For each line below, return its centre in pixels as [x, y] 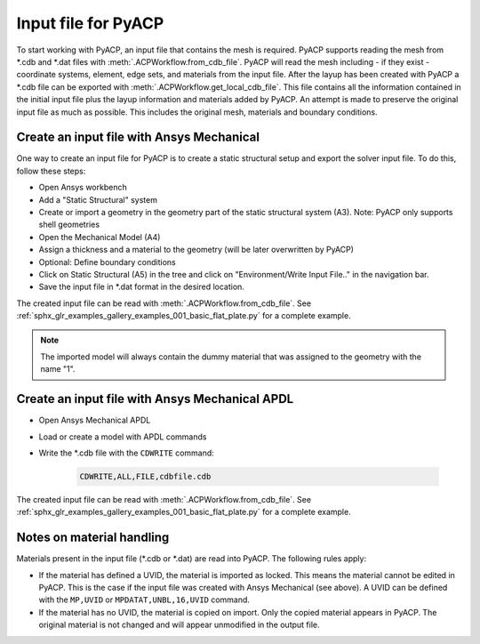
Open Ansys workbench [83, 188]
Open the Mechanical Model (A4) [100, 237]
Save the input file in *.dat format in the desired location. [141, 287]
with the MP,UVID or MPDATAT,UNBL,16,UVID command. [144, 600]
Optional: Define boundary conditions [108, 262]
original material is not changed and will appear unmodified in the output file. [179, 625]
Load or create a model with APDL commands [123, 437]
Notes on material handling [93, 538]
